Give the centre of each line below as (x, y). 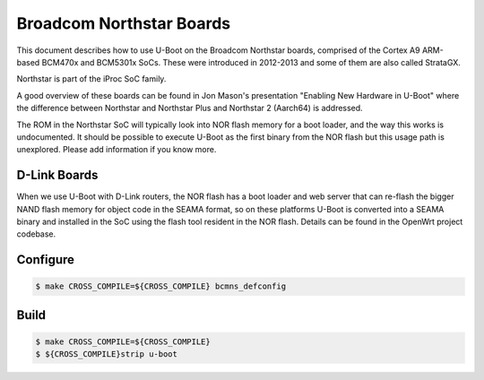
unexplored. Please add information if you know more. (117, 150)
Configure (46, 260)
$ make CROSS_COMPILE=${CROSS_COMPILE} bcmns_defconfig (161, 286)
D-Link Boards (57, 175)
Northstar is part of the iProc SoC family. (91, 79)
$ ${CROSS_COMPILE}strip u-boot (107, 354)
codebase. (36, 234)
